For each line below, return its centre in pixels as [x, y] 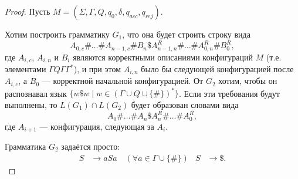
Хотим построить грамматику [57, 34]
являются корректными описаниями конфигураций [163, 57]
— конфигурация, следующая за [97, 126]
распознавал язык [36, 93]
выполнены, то [31, 104]
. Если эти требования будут [229, 93]
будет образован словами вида [185, 104]
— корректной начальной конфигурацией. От [123, 81]
